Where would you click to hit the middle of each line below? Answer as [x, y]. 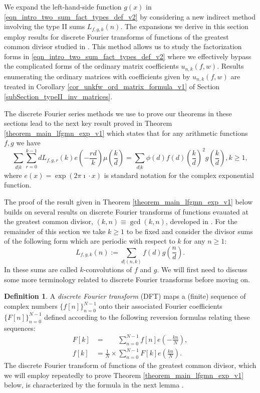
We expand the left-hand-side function [63, 7]
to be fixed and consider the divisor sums [190, 231]
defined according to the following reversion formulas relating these [147, 317]
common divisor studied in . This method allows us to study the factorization [123, 46]
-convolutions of [108, 269]
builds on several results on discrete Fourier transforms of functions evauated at [126, 211]
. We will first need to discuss [202, 269]
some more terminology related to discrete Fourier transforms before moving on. [127, 279]
